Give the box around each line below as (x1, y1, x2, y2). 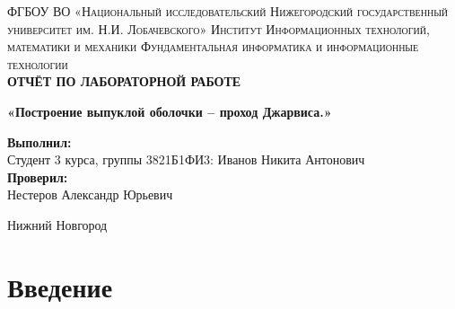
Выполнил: (7, 132, 72, 151)
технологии (7, 54, 68, 73)
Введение (7, 268, 113, 305)
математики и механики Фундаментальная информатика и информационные (7, 37, 419, 56)
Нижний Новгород (7, 215, 108, 234)
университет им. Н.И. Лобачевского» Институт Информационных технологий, (7, 19, 430, 38)
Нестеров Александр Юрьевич (7, 185, 173, 204)
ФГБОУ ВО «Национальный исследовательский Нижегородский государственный (7, 2, 449, 20)
